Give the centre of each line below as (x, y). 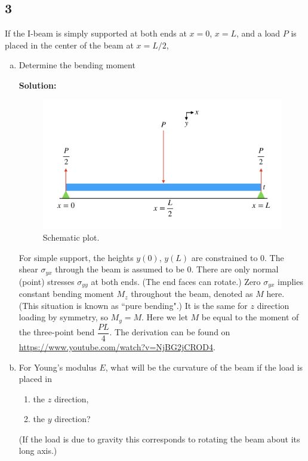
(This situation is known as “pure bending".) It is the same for (133, 305)
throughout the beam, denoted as (192, 294)
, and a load (258, 33)
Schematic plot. (71, 237)
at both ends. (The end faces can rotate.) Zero (176, 281)
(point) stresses (47, 281)
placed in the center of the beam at (69, 45)
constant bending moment (66, 294)
